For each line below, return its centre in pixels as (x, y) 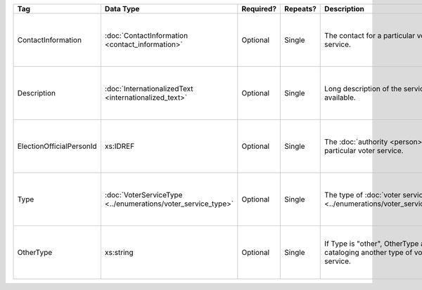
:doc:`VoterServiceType (143, 195)
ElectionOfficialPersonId (57, 146)
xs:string (119, 252)
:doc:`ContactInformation (146, 35)
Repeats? (300, 9)
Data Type (122, 9)
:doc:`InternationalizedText (149, 89)
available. (340, 97)
